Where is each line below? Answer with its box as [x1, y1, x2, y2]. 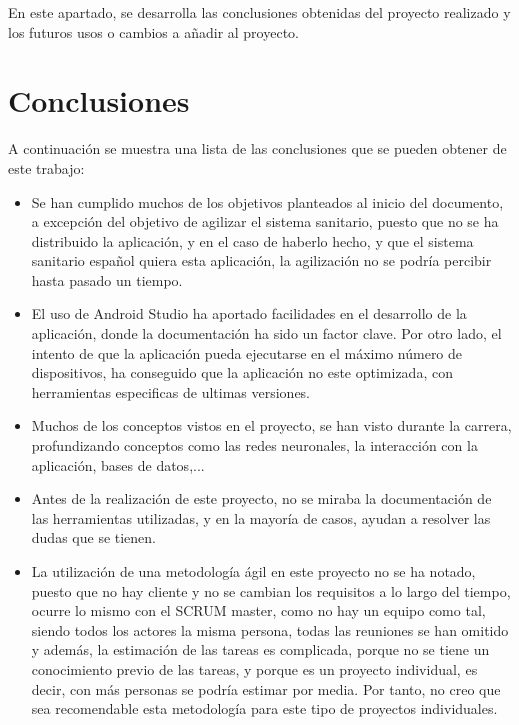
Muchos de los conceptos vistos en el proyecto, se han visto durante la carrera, [31, 415, 512, 436]
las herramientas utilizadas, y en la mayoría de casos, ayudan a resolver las [31, 507, 491, 528]
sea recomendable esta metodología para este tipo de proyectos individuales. [31, 698, 498, 719]
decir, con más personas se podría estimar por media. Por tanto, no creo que [31, 678, 501, 699]
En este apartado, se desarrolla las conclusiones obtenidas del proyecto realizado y [8, 2, 511, 22]
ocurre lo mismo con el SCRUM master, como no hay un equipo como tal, [31, 600, 486, 621]
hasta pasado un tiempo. [31, 269, 183, 290]
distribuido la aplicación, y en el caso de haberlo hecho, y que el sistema [31, 230, 474, 251]
